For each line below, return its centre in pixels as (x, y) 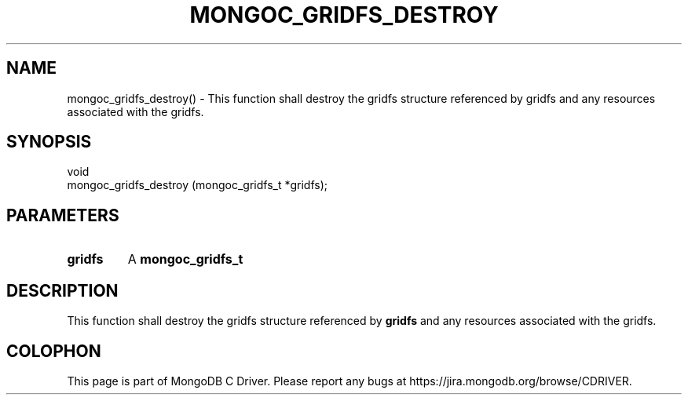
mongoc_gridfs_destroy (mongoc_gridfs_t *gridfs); (198, 185)
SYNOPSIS (49, 142)
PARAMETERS (63, 215)
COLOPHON (54, 351)
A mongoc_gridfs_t (185, 259)
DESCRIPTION (62, 290)
